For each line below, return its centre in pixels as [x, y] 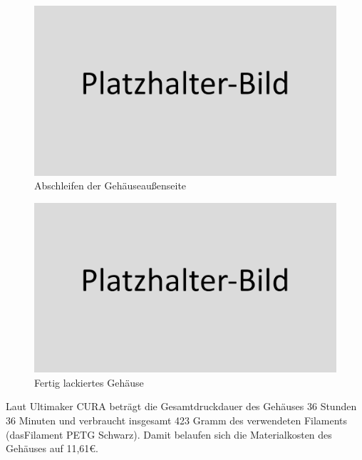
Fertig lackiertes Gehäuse [89, 382]
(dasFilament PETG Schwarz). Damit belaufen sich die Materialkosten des [169, 434]
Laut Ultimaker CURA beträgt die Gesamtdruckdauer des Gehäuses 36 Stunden [181, 406]
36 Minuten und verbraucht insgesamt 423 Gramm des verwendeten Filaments [177, 420]
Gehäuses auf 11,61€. [52, 448]
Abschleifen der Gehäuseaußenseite [110, 185]
